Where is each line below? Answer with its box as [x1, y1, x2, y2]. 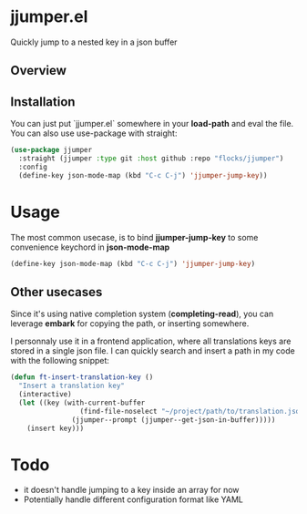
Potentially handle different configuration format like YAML [23, 494, 244, 505]
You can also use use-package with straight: [10, 128, 178, 139]
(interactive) [18, 390, 72, 399]
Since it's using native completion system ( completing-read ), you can [10, 308, 274, 320]
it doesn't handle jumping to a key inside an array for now [23, 485, 240, 496]
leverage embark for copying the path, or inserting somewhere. [10, 318, 250, 329]
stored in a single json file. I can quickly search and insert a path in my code [10, 345, 295, 356]
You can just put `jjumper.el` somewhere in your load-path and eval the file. [10, 118, 294, 129]
